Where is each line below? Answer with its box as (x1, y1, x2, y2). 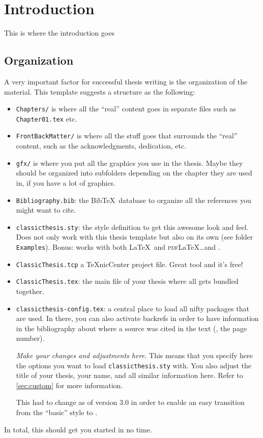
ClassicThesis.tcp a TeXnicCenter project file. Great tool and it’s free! (16, 258, 243, 269)
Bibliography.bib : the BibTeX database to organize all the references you (16, 194, 251, 205)
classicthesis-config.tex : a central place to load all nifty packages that (16, 303, 249, 313)
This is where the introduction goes (4, 27, 114, 38)
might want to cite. (16, 205, 76, 215)
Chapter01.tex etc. (16, 113, 77, 124)
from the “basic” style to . (16, 407, 98, 418)
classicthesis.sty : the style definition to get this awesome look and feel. (16, 221, 249, 232)
